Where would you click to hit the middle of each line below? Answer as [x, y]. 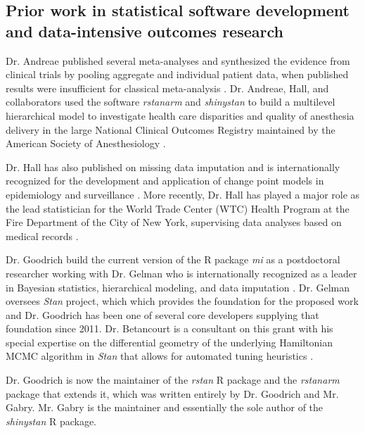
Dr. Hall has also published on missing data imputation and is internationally [173, 167]
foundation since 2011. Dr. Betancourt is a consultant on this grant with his [169, 328]
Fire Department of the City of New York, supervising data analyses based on [174, 222]
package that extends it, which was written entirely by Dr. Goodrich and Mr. [172, 393]
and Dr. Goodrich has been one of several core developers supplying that [162, 314]
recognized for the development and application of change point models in [165, 181]
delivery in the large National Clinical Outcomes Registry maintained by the [171, 129]
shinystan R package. [51, 421]
